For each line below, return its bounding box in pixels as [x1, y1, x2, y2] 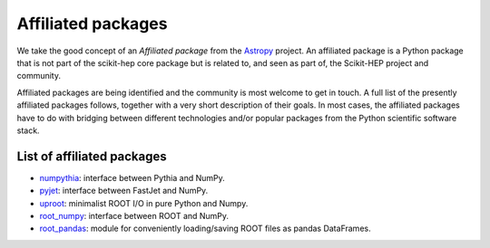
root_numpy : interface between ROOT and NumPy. [39, 210, 230, 221]
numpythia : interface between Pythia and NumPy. [39, 172, 226, 183]
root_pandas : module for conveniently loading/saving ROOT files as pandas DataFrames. [39, 223, 371, 234]
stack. [16, 125, 40, 136]
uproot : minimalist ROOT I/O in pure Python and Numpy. [39, 197, 249, 208]
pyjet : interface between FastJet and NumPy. [39, 186, 209, 196]
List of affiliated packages [16, 148, 167, 164]
